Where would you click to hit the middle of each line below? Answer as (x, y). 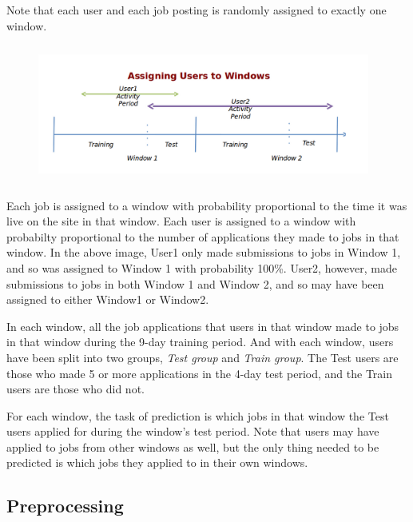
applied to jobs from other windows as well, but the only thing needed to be (193, 446)
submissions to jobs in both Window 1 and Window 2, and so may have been (195, 283)
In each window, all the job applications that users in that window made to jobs (203, 326)
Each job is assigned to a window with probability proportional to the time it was (207, 205)
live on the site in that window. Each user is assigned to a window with (181, 221)
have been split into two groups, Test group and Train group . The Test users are (203, 357)
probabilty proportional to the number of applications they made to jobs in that (203, 236)
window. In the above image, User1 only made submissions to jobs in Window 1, (204, 252)
